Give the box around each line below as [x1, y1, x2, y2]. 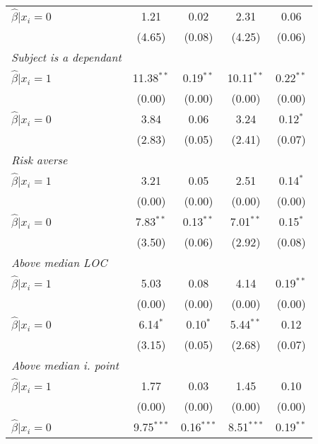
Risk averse [11, 152, 68, 168]
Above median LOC [11, 254, 107, 271]
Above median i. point [11, 357, 119, 373]
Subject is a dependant [11, 49, 122, 65]
